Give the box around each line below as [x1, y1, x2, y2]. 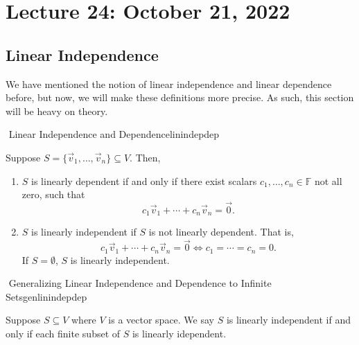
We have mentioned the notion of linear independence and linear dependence [6, 76, 332, 91]
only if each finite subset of [6, 326, 121, 341]
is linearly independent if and [226, 312, 351, 327]
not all [314, 173, 342, 188]
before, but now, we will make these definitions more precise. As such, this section [6, 90, 354, 105]
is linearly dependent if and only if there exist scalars [31, 173, 257, 188]
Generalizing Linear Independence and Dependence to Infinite [8, 276, 272, 290]
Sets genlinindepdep [6, 289, 87, 303]
